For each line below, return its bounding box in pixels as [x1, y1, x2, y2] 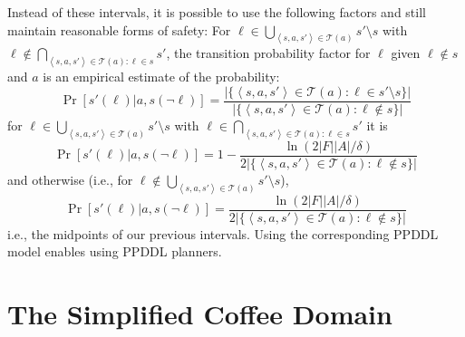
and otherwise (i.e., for [7, 169, 133, 188]
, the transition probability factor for [166, 43, 371, 63]
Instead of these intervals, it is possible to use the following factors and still [7, 3, 426, 21]
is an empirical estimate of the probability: [43, 67, 280, 86]
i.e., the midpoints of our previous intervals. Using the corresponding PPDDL [7, 224, 439, 243]
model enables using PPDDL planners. [7, 242, 222, 261]
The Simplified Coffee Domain [7, 295, 392, 332]
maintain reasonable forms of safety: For [7, 20, 231, 39]
